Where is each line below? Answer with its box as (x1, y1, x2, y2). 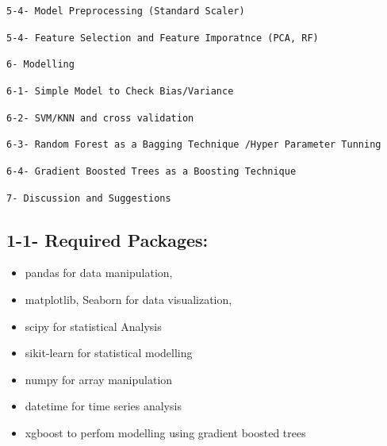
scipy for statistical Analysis (25, 317, 162, 334)
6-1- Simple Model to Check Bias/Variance (6, 85, 234, 97)
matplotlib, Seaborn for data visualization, (25, 291, 232, 308)
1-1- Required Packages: (6, 227, 209, 252)
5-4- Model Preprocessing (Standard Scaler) (6, 6, 245, 17)
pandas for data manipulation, (25, 264, 173, 281)
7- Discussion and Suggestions (6, 192, 171, 204)
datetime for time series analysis (25, 398, 182, 414)
